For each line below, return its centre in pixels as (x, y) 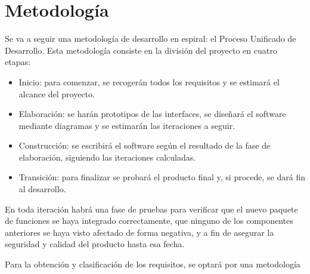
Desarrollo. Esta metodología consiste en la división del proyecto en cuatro (141, 50)
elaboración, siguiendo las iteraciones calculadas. (107, 157)
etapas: (18, 62)
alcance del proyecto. (57, 93)
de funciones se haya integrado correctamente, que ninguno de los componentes (149, 221)
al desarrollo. (42, 189)
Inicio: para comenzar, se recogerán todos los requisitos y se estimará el (149, 81)
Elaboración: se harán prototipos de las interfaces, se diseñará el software (152, 114)
